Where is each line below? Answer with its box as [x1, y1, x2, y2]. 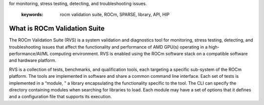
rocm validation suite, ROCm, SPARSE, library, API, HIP [60, 12, 170, 17]
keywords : [21, 12, 44, 17]
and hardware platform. [9, 57, 56, 63]
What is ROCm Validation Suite [9, 24, 105, 33]
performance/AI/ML [9, 51, 49, 57]
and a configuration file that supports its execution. [9, 94, 112, 100]
